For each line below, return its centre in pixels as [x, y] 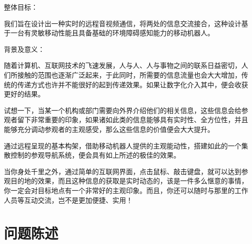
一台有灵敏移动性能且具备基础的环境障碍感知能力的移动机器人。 [112, 33]
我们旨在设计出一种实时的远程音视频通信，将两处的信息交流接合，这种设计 [123, 23]
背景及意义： [24, 49]
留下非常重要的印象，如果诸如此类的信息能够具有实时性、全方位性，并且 [133, 120]
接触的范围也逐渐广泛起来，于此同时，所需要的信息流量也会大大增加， [129, 74]
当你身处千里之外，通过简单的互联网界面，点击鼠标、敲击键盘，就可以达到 [123, 171]
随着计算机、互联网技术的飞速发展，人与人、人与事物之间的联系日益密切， [123, 65]
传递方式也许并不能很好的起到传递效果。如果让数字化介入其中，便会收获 [133, 84]
